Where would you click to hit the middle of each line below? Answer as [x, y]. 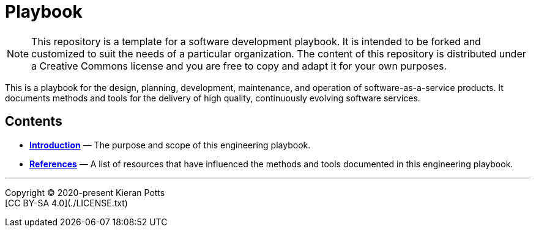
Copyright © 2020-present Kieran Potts [85, 192]
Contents [34, 121]
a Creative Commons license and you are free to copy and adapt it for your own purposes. [239, 66]
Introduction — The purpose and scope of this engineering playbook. [170, 145]
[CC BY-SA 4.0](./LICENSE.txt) [66, 203]
